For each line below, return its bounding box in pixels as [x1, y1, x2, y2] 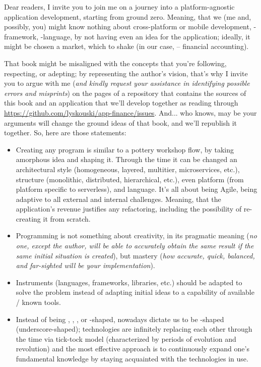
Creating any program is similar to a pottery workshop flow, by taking [16, 144, 234, 154]
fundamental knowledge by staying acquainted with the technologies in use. [16, 353, 248, 363]
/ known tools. [16, 297, 61, 307]
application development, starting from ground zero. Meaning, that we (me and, [4, 11, 251, 22]
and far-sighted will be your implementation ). [16, 260, 155, 271]
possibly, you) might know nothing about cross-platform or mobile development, [4, 21, 251, 32]
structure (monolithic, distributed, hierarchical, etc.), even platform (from [16, 174, 244, 184]
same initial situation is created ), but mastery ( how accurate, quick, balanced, [16, 250, 255, 260]
